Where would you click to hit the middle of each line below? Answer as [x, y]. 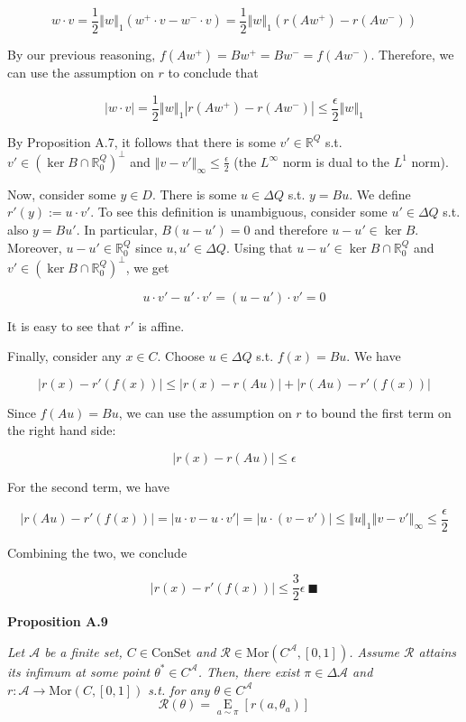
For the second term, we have [88, 487]
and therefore [291, 229]
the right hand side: [62, 430]
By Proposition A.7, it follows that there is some [142, 141]
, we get [147, 267]
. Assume [375, 651]
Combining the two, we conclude [97, 552]
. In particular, [117, 229]
